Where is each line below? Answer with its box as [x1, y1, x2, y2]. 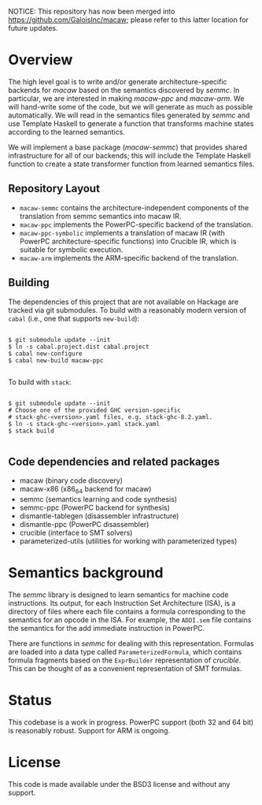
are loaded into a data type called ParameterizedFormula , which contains [8, 647, 242, 657]
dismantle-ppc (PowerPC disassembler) [19, 520, 149, 529]
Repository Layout [8, 182, 101, 195]
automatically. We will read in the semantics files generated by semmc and [8, 110, 250, 120]
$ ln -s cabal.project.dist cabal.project [8, 343, 149, 351]
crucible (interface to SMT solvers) [19, 528, 133, 538]
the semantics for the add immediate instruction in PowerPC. [8, 624, 205, 633]
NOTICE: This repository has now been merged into [8, 7, 175, 16]
